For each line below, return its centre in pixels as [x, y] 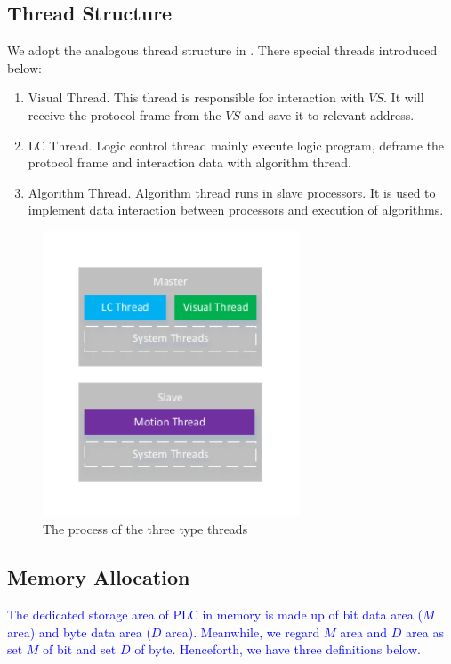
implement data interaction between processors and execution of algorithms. [236, 210]
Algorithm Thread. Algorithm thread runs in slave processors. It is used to [232, 192]
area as [425, 632]
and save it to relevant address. [329, 114]
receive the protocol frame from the [125, 114]
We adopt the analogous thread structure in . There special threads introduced [222, 50]
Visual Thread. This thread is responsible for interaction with [196, 97]
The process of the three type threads [145, 529]
